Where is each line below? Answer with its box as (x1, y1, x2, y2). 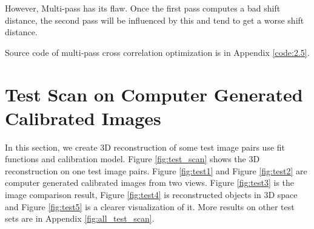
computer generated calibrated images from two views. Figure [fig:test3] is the (5, 176, 295, 189)
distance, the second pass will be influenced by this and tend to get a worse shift (5, 13, 304, 26)
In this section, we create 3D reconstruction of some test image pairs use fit (5, 140, 286, 153)
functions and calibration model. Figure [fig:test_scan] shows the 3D (5, 152, 260, 165)
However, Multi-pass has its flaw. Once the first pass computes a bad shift (5, 2, 281, 14)
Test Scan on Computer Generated (5, 81, 303, 106)
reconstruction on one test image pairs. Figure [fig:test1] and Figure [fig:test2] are (5, 164, 307, 177)
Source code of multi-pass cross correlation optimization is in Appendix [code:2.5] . (5, 46, 310, 58)
